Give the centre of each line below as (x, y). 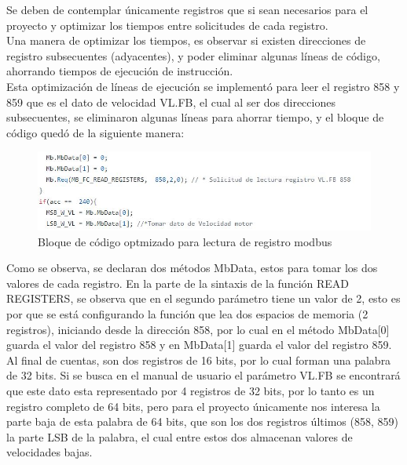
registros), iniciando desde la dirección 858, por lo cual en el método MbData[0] (198, 329)
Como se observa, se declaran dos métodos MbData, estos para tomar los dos (192, 268)
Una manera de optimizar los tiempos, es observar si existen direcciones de (186, 40)
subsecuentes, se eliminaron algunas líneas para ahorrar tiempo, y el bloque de (195, 117)
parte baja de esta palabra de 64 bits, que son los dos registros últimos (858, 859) (202, 421)
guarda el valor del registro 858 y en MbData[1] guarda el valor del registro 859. (199, 345)
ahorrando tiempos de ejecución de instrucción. (120, 71)
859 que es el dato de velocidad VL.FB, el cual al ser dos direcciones (171, 102)
